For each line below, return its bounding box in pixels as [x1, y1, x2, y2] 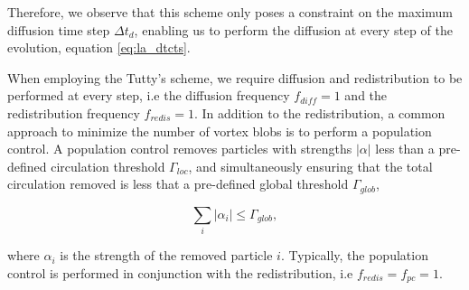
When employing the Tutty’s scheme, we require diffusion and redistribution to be [7, 68, 463, 87]
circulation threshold [51, 156, 165, 175]
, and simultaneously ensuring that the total [188, 156, 433, 175]
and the [344, 86, 388, 105]
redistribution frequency [7, 103, 140, 122]
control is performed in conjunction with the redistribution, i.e [7, 263, 353, 282]
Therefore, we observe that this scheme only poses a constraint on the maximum [7, 3, 453, 21]
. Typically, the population [280, 246, 428, 265]
